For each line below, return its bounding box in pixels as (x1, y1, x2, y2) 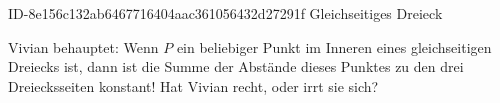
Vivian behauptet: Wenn (8, 36, 159, 57)
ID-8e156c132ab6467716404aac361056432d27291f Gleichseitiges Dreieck (8, 3, 443, 23)
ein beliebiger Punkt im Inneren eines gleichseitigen (176, 36, 492, 57)
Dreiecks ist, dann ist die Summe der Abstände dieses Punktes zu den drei (8, 56, 464, 77)
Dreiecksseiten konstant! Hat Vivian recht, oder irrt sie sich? (8, 75, 379, 96)
